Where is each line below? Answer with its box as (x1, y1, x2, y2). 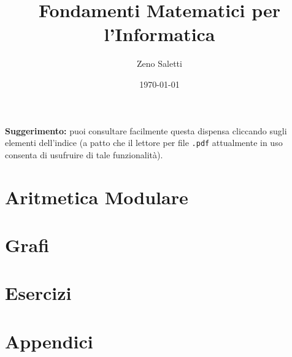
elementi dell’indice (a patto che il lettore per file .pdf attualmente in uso (5, 136, 283, 149)
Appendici (5, 328, 93, 353)
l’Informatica (104, 21, 215, 47)
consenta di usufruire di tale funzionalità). (5, 148, 163, 161)
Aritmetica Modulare (5, 184, 188, 209)
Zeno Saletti (137, 57, 182, 70)
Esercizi (5, 280, 72, 305)
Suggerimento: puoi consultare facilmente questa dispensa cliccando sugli (5, 124, 287, 137)
